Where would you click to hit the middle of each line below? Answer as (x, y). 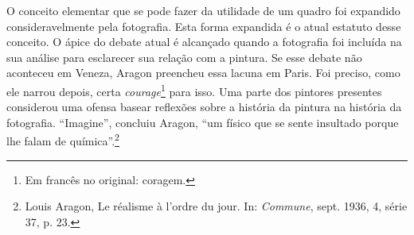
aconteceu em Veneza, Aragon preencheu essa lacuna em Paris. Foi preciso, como (203, 73)
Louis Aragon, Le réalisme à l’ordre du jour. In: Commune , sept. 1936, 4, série (216, 206)
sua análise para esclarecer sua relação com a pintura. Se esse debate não (184, 57)
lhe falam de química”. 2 (63, 140)
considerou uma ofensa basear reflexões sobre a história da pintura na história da (204, 107)
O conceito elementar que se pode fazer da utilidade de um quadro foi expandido (203, 10)
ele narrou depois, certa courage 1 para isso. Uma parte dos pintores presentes (194, 90)
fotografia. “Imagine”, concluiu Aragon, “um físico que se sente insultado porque (203, 122)
